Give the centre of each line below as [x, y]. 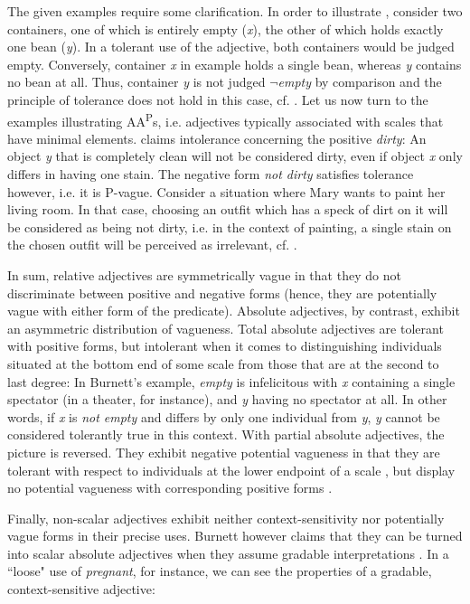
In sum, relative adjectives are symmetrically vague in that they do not [204, 274]
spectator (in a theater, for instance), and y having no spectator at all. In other [227, 399]
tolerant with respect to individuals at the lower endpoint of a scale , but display [231, 470]
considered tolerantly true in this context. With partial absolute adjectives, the [226, 434]
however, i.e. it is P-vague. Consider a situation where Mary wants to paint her [226, 191]
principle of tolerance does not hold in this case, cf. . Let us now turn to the [218, 99]
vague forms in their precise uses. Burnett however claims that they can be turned [235, 536]
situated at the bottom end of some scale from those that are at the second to [223, 363]
